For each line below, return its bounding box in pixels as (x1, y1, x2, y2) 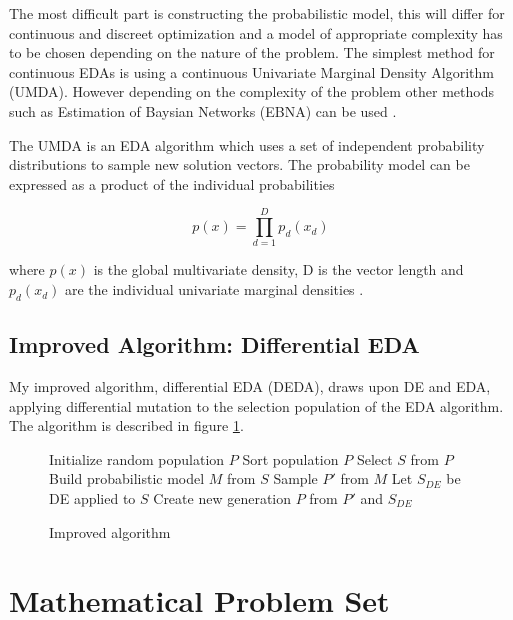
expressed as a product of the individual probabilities (9, 173, 335, 194)
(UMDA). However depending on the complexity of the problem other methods (9, 81, 494, 102)
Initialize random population (49, 448, 225, 469)
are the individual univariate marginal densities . (64, 279, 364, 300)
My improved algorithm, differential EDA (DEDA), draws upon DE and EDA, (9, 376, 491, 397)
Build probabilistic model (49, 468, 205, 489)
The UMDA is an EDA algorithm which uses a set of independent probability (9, 134, 485, 155)
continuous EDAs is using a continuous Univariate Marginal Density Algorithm (9, 61, 494, 82)
